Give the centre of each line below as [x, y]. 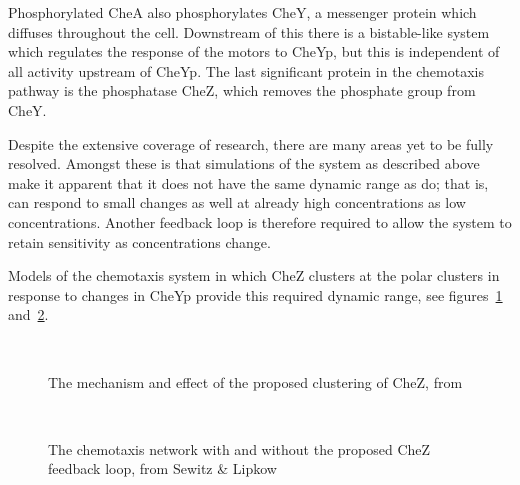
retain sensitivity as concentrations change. [139, 241]
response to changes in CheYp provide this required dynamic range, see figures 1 [255, 294]
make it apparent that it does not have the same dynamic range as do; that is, [248, 182]
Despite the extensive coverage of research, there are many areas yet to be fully [251, 143]
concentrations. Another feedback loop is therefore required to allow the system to [260, 221]
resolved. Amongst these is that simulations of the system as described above [244, 163]
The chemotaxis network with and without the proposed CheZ [239, 448]
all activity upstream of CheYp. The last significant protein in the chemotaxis [246, 70]
